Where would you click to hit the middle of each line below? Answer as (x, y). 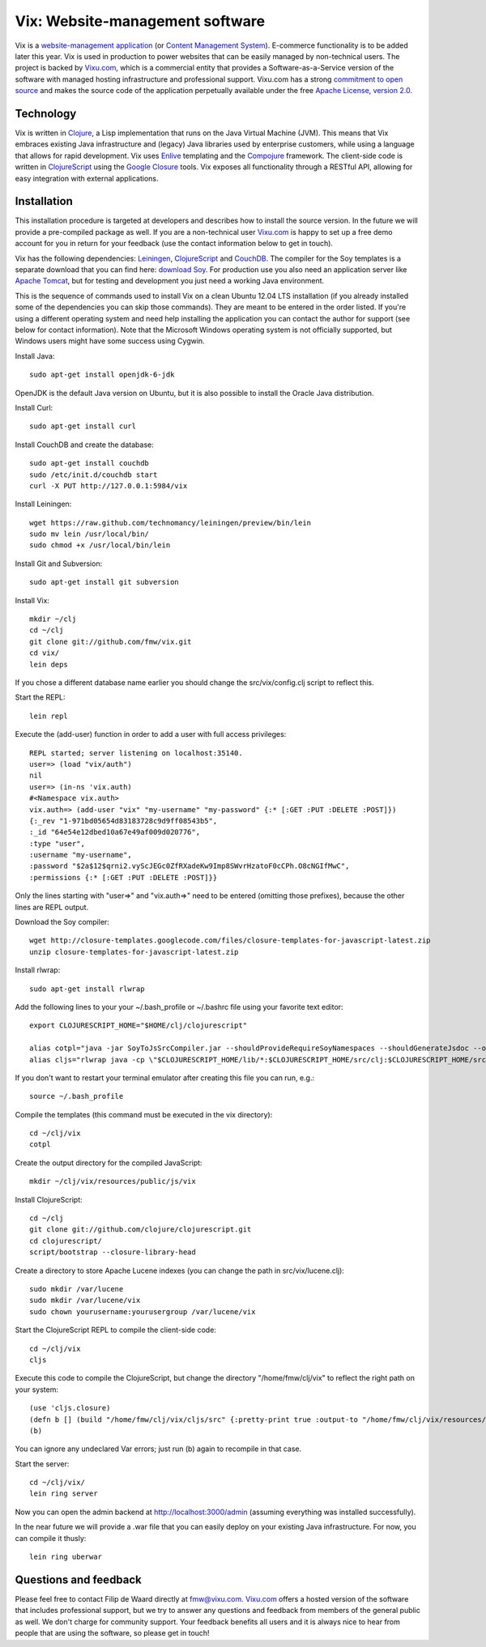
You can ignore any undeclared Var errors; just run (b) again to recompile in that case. (158, 1449)
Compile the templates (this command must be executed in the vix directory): (144, 1114)
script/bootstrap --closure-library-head (113, 1252)
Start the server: (42, 1464)
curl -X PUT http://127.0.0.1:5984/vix (109, 485)
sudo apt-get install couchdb (90, 463)
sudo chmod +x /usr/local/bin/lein (100, 545)
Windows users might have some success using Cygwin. (110, 341)
